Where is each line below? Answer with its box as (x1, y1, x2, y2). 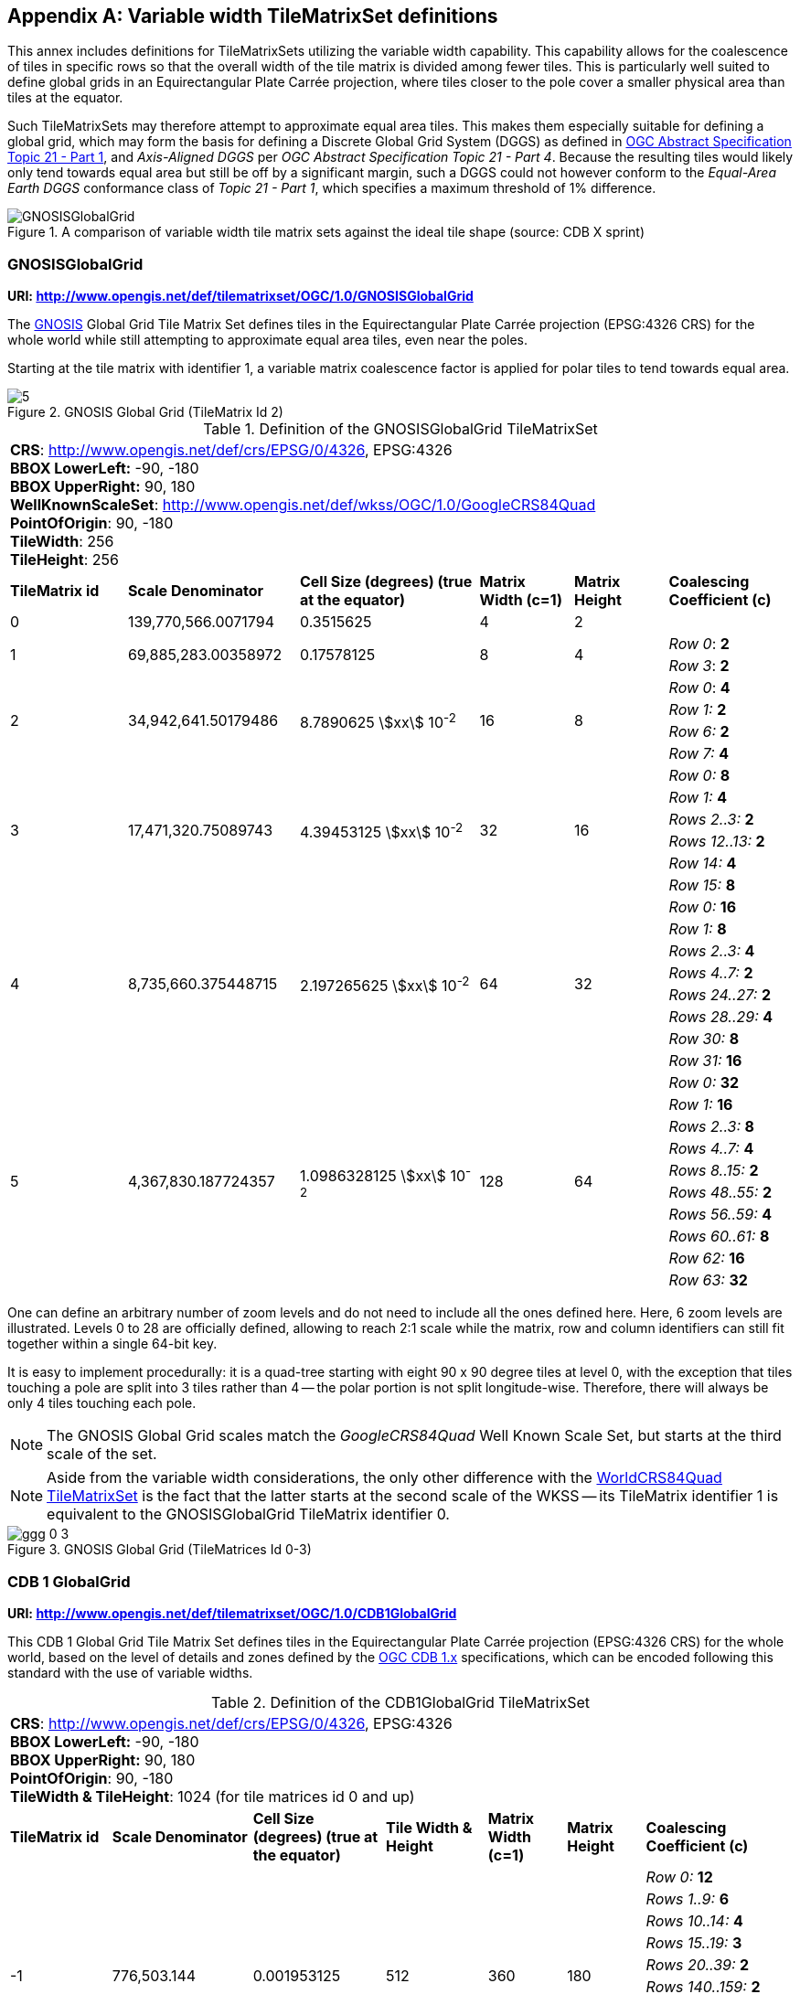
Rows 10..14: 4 (645, 1911, 743, 1930)
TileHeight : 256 (10, 550, 119, 570)
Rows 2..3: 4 (668, 942, 755, 961)
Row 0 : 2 (668, 634, 730, 654)
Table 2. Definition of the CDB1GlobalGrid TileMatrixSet (210, 1692, 591, 1711)
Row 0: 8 (668, 766, 731, 785)
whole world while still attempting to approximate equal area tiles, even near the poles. (7, 332, 528, 348)
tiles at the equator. (7, 90, 123, 106)
